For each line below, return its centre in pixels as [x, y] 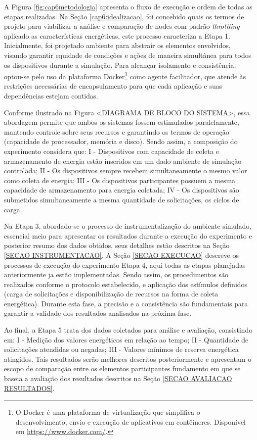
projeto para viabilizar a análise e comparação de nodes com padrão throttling [122, 26]
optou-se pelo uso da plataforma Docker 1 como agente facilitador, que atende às [125, 75]
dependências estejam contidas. [51, 96]
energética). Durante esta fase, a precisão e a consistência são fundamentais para [126, 303]
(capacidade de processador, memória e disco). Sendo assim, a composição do [121, 141]
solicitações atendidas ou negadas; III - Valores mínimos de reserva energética [121, 349]
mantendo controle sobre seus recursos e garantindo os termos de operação [117, 131]
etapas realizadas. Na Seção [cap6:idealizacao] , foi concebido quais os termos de [124, 16]
